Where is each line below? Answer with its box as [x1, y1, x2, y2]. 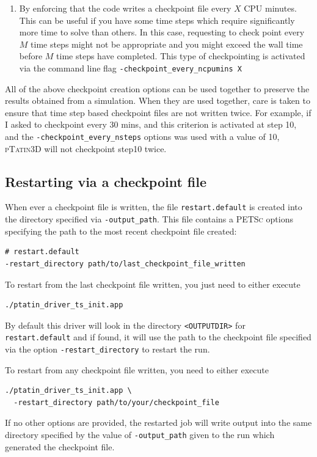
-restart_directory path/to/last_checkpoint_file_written [5, 259, 246, 268]
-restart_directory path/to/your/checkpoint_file [13, 398, 219, 407]
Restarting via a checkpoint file [5, 172, 207, 191]
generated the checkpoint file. [5, 440, 115, 453]
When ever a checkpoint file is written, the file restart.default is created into [5, 200, 302, 213]
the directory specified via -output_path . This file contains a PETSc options [5, 213, 293, 225]
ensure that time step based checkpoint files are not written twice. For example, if [5, 106, 312, 119]
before [19, 49, 43, 62]
